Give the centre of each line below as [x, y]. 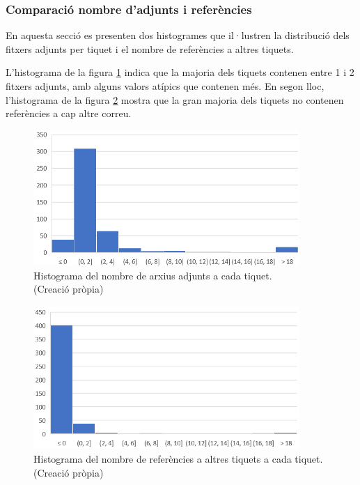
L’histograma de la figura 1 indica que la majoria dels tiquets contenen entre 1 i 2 [180, 72]
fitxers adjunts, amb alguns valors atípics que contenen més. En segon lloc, [165, 86]
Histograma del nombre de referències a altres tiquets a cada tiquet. [178, 459]
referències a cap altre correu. [69, 113]
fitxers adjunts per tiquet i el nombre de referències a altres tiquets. [150, 48]
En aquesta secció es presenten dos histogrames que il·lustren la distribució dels [178, 35]
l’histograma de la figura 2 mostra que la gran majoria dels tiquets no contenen [175, 99]
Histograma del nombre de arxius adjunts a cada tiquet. [153, 275]
